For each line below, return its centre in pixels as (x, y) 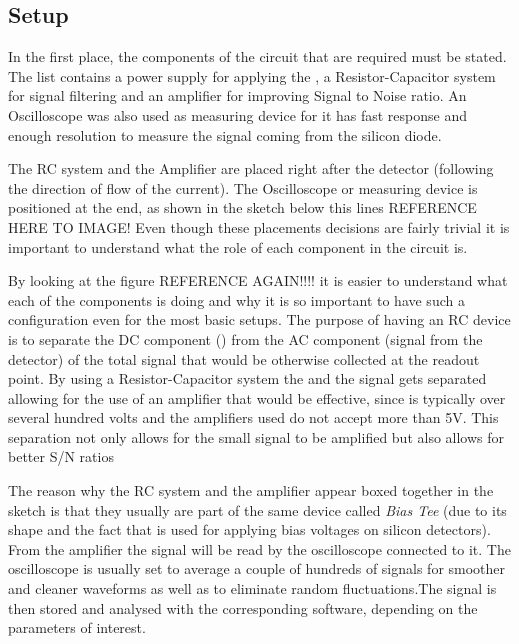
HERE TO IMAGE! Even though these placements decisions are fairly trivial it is (259, 226)
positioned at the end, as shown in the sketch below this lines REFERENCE (242, 207)
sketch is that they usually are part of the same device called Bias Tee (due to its (257, 509)
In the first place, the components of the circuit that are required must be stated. (257, 56)
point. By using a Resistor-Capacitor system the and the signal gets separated (247, 378)
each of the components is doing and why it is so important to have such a (236, 299)
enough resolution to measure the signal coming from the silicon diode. (225, 134)
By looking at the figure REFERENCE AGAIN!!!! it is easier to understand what (258, 280)
